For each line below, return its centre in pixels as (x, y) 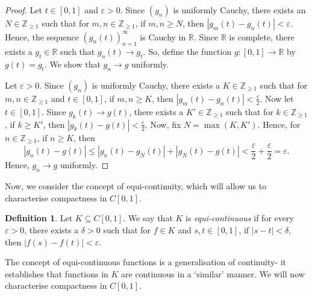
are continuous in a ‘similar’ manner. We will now (213, 273)
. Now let (277, 98)
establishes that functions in (57, 273)
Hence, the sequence (42, 36)
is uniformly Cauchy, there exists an (239, 10)
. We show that (72, 64)
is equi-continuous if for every (240, 218)
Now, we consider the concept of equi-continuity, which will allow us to (136, 186)
